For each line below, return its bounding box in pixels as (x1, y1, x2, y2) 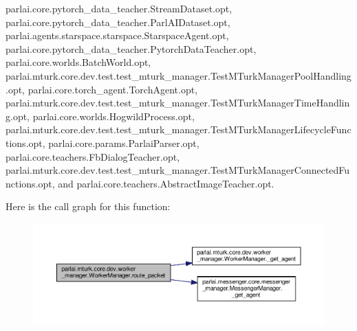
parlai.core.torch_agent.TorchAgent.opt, (28, 82, 198, 96)
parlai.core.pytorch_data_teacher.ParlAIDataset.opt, (6, 14, 230, 29)
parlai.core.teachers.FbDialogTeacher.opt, (6, 149, 180, 163)
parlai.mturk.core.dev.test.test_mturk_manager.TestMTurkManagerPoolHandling (6, 68, 351, 82)
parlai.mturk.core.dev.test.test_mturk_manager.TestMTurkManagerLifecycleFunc (6, 122, 351, 137)
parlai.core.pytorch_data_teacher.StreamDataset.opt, (6, 1, 232, 15)
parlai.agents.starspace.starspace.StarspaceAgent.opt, (6, 28, 229, 43)
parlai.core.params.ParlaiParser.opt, (48, 135, 199, 150)
